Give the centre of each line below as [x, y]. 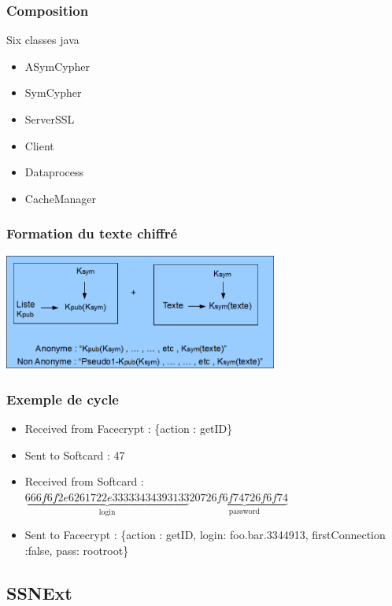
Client [39, 145]
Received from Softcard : [84, 481]
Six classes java [43, 40]
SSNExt [39, 592]
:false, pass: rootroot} [77, 550]
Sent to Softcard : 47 [75, 454]
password [244, 511]
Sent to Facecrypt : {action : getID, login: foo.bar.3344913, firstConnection [205, 535]
